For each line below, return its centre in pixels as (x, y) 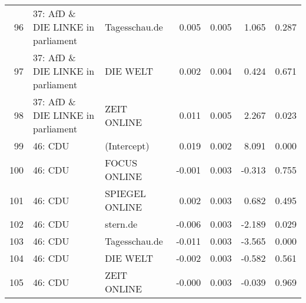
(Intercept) (127, 146)
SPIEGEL (126, 193)
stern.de (121, 224)
